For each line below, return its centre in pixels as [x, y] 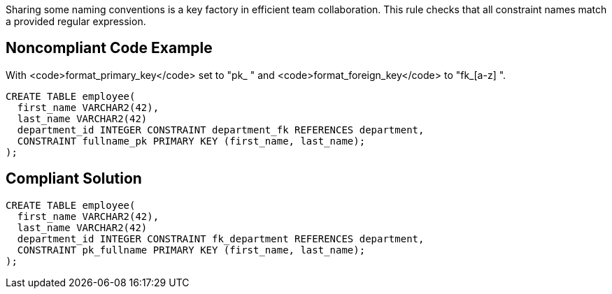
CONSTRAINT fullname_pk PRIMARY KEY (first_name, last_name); [191, 141]
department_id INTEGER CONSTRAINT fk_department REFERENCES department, [221, 238]
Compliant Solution [74, 179]
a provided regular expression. [76, 21]
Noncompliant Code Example [109, 48]
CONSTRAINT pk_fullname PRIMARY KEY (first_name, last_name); [191, 250]
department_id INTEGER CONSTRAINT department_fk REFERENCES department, [221, 130]
